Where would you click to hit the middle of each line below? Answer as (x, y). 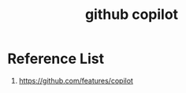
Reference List (56, 59)
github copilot (132, 15)
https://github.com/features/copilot (76, 80)
